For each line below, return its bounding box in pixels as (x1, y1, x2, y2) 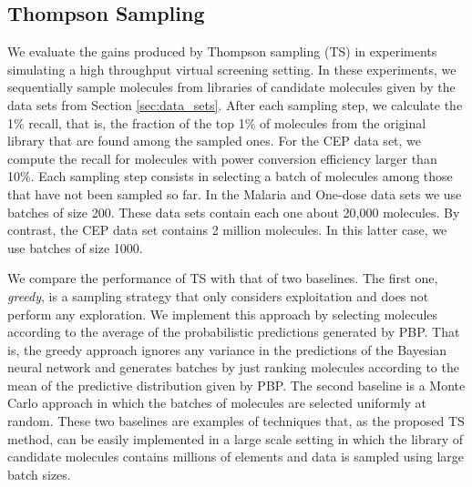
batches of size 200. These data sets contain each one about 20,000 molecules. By (7, 202, 460, 221)
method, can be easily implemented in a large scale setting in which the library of (7, 429, 464, 448)
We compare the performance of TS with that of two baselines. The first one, (7, 269, 438, 288)
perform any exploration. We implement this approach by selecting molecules (7, 304, 438, 323)
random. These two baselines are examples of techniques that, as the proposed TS (7, 411, 465, 431)
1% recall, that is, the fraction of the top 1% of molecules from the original (7, 113, 426, 132)
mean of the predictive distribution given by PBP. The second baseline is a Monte (7, 375, 466, 394)
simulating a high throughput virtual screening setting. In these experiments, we (7, 59, 457, 78)
